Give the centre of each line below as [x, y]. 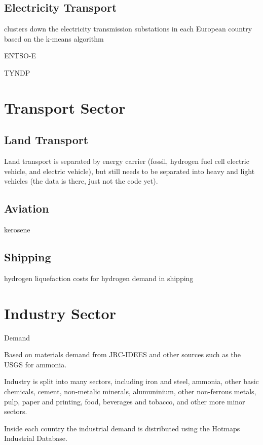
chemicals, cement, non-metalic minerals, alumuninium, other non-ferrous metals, [130, 391]
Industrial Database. [36, 438]
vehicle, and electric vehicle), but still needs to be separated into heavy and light [129, 171]
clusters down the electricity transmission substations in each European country [128, 29]
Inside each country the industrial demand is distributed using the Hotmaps [122, 428]
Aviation [27, 208]
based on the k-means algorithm [54, 38]
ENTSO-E [20, 56]
